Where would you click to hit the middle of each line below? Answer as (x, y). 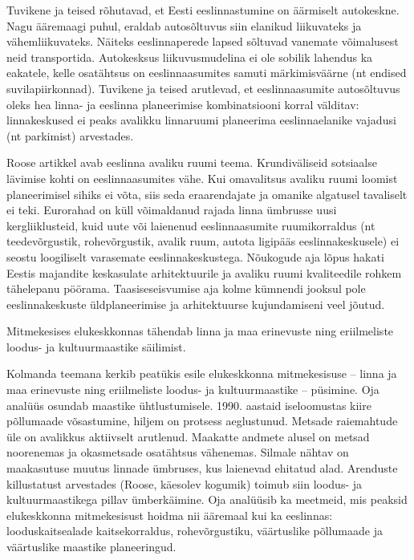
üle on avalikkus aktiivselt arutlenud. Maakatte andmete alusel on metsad (188, 436)
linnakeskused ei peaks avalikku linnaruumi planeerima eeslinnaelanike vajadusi (201, 120)
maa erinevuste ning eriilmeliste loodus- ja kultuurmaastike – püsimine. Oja (193, 390)
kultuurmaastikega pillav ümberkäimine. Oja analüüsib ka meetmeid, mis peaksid (207, 499)
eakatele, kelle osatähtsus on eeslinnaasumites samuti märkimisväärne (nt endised (207, 73)
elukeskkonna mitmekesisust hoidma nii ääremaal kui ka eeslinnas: (170, 515)
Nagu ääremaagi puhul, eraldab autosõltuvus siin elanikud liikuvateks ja (184, 25)
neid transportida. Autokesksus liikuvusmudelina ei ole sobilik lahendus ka (190, 57)
